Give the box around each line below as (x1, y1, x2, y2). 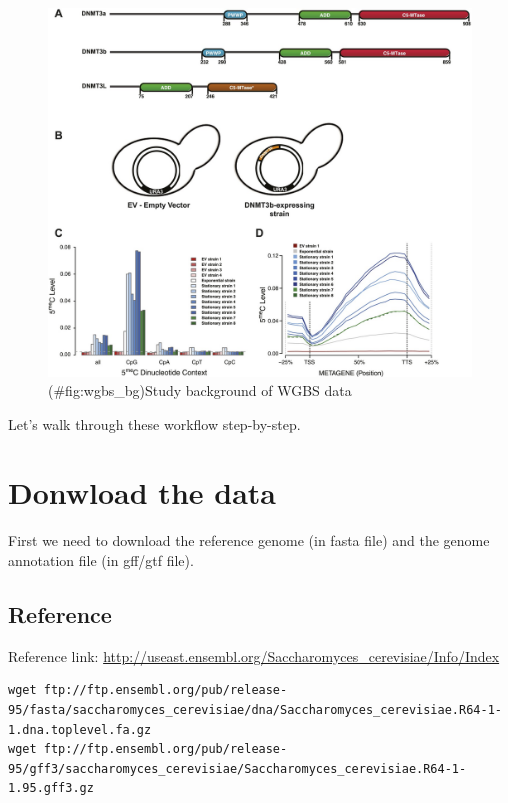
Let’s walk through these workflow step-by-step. (8, 413, 301, 434)
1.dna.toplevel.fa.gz (8, 722, 152, 737)
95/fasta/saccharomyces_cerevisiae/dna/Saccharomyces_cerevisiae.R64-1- (8, 703, 502, 717)
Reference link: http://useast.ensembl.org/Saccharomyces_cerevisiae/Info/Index (8, 645, 500, 666)
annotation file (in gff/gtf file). (8, 550, 194, 571)
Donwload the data (8, 472, 276, 513)
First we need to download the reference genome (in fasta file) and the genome (8, 530, 490, 551)
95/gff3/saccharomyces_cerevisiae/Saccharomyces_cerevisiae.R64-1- (8, 761, 467, 776)
